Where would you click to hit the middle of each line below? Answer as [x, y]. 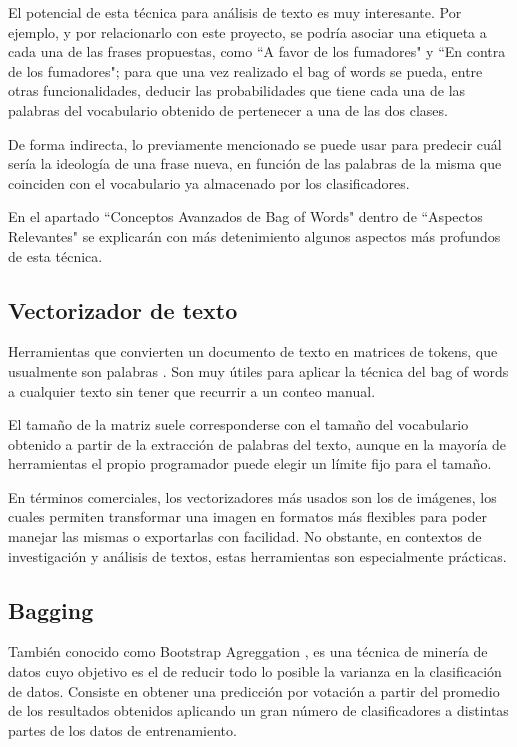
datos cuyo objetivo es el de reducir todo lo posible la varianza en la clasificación [255, 671]
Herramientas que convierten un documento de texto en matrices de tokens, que [253, 351]
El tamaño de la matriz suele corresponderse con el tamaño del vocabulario [238, 424]
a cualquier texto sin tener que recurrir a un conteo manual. [192, 390]
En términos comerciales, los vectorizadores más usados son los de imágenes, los [252, 496]
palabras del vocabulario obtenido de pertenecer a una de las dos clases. [228, 109]
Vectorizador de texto [123, 309]
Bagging [51, 609]
